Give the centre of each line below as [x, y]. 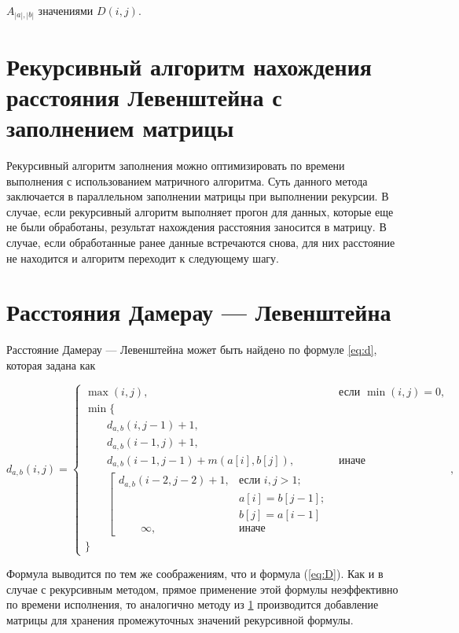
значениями [66, 10]
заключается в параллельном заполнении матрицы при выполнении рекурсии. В [198, 196]
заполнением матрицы [120, 128]
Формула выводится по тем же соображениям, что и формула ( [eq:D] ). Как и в [195, 574]
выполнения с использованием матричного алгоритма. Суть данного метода [187, 180]
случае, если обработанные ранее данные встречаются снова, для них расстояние [201, 242]
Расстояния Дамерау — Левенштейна [199, 312]
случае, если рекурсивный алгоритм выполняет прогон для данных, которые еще [200, 211]
